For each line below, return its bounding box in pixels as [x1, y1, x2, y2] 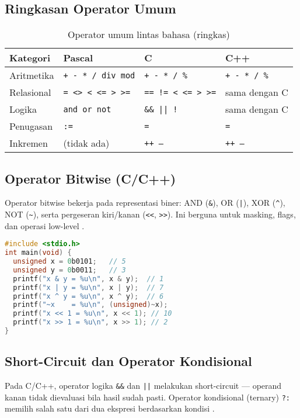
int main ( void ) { [5, 248, 72, 257]
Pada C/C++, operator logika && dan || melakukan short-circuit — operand [5, 379, 282, 392]
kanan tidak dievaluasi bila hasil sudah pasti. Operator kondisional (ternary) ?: [5, 391, 291, 403]
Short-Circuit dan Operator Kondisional [5, 352, 252, 370]
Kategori [9, 51, 51, 65]
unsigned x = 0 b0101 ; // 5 [13, 257, 126, 266]
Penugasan [9, 119, 53, 133]
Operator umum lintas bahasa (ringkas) [67, 27, 230, 42]
